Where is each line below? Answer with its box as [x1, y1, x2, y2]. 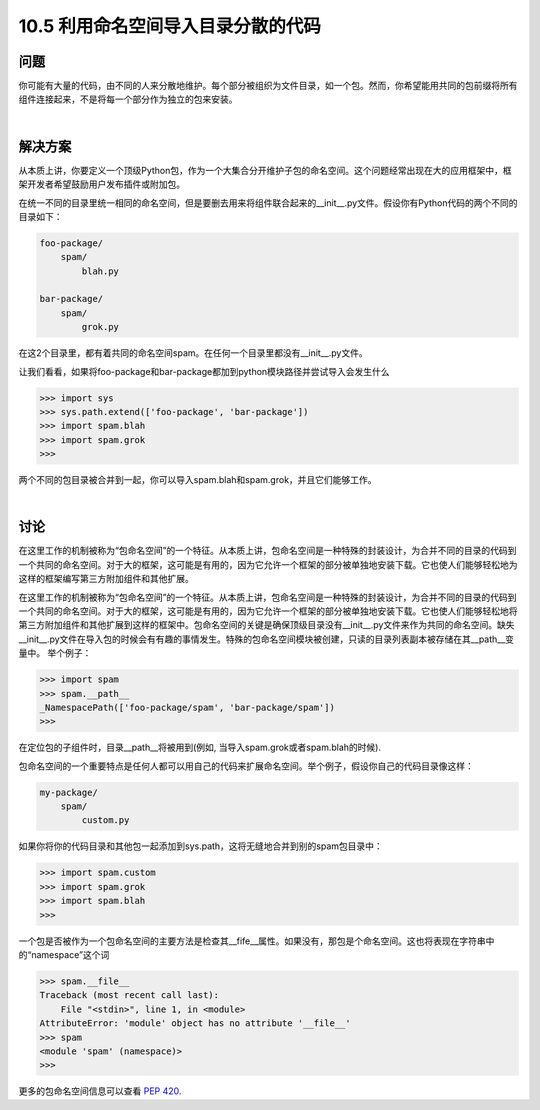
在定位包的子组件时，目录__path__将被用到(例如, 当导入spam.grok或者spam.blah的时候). [18, 741, 382, 754]
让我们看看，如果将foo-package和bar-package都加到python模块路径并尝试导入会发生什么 [18, 365, 390, 377]
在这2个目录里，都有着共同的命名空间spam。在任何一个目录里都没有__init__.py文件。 [18, 347, 369, 359]
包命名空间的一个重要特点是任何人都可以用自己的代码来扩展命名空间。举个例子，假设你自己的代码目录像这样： [18, 760, 474, 772]
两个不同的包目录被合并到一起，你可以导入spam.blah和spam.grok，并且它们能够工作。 [18, 474, 377, 486]
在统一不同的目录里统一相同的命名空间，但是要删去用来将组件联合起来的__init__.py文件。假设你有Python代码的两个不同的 [18, 196, 518, 209]
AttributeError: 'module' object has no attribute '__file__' [39, 1018, 351, 1029]
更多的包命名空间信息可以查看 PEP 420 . [18, 1085, 182, 1097]
